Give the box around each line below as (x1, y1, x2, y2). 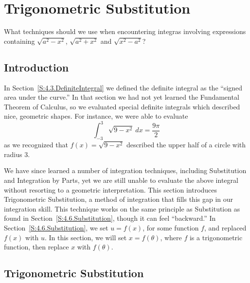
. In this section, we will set (44, 232, 127, 242)
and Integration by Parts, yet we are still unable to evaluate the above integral (4, 175, 238, 185)
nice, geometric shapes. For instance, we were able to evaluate (4, 111, 188, 121)
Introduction (4, 59, 69, 74)
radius (4, 149, 22, 159)
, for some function (143, 222, 199, 232)
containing (4, 35, 35, 46)
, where (160, 232, 182, 242)
